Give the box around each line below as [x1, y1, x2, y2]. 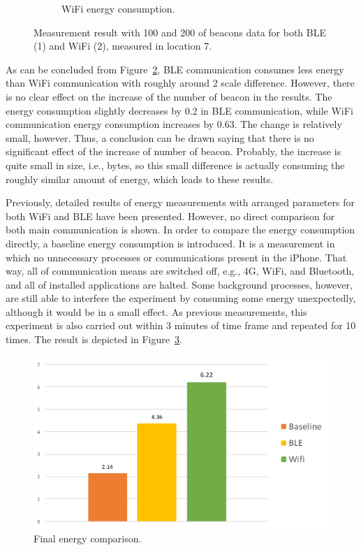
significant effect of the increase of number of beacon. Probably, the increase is [6, 144, 341, 159]
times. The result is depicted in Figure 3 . [6, 332, 182, 347]
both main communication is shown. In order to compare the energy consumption [6, 222, 355, 237]
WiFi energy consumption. [61, 1, 175, 15]
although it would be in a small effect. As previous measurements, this [6, 304, 307, 319]
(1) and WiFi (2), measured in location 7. [34, 38, 212, 53]
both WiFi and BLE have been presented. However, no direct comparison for [6, 208, 335, 223]
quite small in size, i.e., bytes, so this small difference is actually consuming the [6, 157, 345, 172]
